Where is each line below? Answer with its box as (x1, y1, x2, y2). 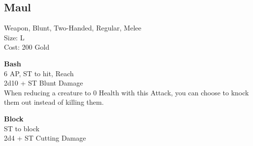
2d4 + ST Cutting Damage (4, 133, 86, 143)
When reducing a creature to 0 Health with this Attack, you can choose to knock (4, 87, 249, 97)
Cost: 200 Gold (4, 42, 49, 52)
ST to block (4, 123, 39, 133)
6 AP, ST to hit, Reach (4, 68, 74, 78)
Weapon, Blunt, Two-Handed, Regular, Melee (4, 23, 142, 33)
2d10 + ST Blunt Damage (4, 78, 83, 88)
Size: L (4, 32, 25, 42)
